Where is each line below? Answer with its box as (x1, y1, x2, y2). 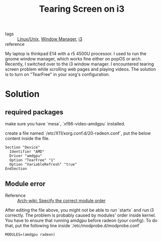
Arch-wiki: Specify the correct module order (17, 198, 106, 203)
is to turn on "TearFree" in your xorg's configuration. (5, 72, 110, 78)
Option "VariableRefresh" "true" (9, 162, 77, 167)
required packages (5, 108, 64, 116)
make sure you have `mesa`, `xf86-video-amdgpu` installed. (5, 121, 126, 127)
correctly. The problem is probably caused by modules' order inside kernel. (5, 212, 156, 218)
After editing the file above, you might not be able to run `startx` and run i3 (5, 207, 154, 213)
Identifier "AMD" (9, 149, 45, 154)
